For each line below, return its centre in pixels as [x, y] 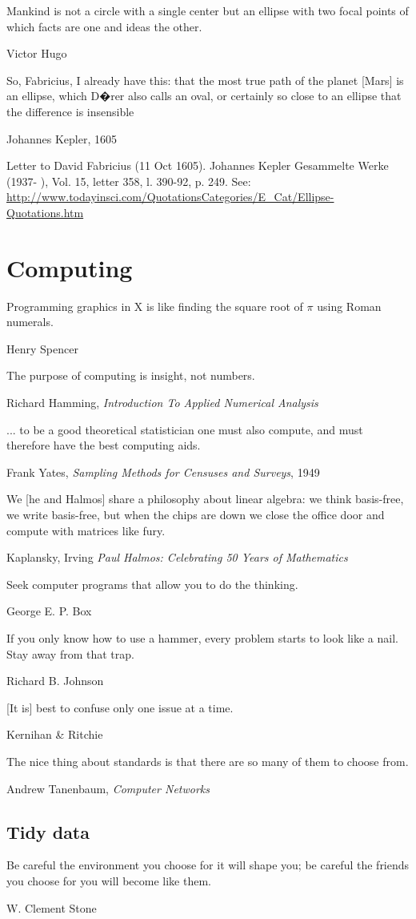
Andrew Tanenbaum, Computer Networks [108, 788]
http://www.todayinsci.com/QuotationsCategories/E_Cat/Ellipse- [170, 197]
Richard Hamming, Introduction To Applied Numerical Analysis [162, 403]
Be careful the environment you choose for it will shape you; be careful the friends [208, 865]
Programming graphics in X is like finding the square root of [155, 306]
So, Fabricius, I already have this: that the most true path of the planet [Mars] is [205, 80]
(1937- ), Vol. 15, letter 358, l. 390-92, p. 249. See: [129, 181]
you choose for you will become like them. [109, 880]
